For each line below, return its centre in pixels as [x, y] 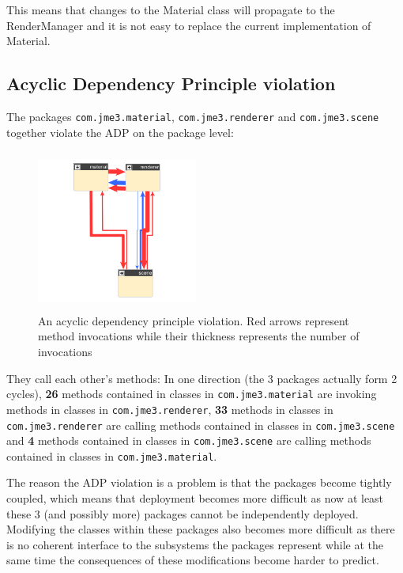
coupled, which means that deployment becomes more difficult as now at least [195, 498]
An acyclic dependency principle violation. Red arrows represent [194, 320]
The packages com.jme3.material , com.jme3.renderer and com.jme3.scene [193, 116]
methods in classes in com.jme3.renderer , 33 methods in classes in [170, 409]
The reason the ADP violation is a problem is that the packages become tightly [199, 482]
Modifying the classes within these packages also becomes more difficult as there [201, 529]
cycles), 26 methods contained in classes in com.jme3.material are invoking [192, 394]
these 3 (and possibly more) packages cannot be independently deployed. [183, 513]
